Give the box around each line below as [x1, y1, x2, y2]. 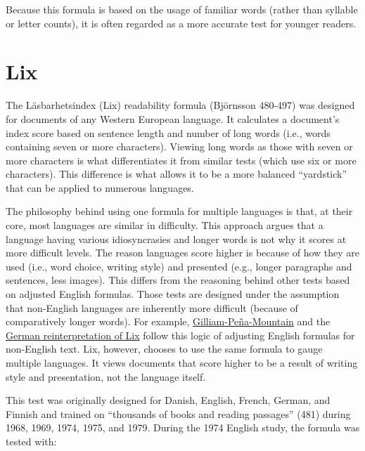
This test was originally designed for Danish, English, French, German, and [6, 393, 331, 407]
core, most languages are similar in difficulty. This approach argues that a [6, 218, 324, 233]
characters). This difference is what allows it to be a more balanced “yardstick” [6, 166, 347, 181]
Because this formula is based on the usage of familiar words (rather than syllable [6, 2, 358, 16]
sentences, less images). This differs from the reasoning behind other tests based [6, 273, 350, 287]
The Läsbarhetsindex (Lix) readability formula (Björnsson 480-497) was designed [6, 98, 355, 112]
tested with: [6, 433, 57, 448]
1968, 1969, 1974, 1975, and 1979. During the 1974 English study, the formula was [6, 420, 360, 435]
